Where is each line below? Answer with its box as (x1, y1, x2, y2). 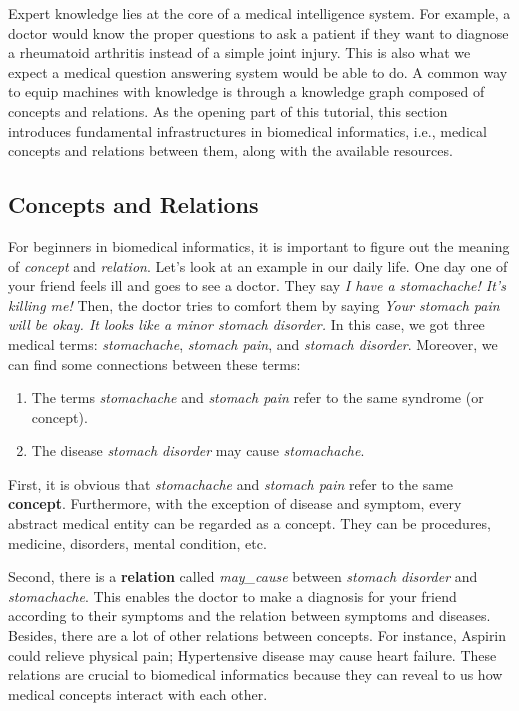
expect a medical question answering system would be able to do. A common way (8, 61, 508, 82)
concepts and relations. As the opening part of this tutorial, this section (8, 100, 448, 121)
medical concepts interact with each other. (8, 683, 268, 704)
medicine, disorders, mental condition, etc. (8, 532, 267, 553)
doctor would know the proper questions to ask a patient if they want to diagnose (8, 22, 509, 43)
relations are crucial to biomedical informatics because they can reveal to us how (8, 664, 503, 685)
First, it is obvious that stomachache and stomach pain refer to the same (8, 473, 454, 494)
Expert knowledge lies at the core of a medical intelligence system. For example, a (8, 3, 511, 23)
